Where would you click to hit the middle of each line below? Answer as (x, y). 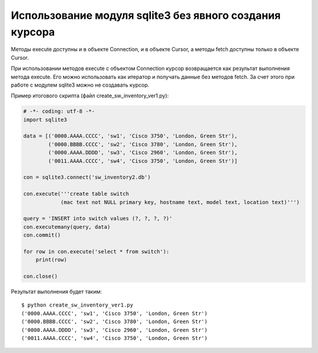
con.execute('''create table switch (76, 194)
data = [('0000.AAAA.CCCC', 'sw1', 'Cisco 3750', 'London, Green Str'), (130, 136)
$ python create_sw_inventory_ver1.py (77, 305)
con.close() (41, 276)
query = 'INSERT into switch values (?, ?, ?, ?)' (98, 219)
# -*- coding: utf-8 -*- (59, 111)
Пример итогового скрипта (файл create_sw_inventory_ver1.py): (90, 96)
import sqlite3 (45, 120)
